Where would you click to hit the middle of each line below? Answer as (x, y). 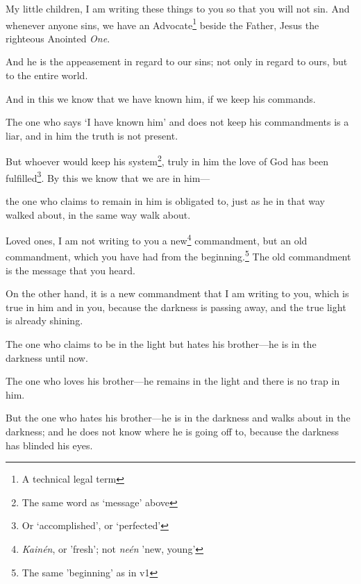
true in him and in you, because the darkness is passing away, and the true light (176, 307)
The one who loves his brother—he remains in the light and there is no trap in (173, 381)
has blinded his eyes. (49, 445)
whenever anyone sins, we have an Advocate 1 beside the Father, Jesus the (162, 24)
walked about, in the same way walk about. (98, 214)
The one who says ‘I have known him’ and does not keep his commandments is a (177, 122)
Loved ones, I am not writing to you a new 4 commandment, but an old (157, 239)
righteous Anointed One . (58, 38)
